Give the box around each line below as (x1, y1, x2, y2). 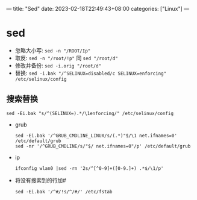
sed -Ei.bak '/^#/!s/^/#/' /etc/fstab (14, 189, 113, 195)
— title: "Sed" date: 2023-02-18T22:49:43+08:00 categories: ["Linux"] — (6, 5, 190, 12)
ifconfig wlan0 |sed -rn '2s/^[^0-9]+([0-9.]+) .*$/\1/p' (14, 165, 164, 171)
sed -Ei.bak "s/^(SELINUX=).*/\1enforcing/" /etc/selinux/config (6, 110, 174, 116)
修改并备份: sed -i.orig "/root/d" (14, 61, 102, 69)
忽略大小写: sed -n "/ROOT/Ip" (14, 46, 91, 54)
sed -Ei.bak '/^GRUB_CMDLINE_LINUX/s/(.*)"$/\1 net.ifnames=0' (14, 133, 178, 139)
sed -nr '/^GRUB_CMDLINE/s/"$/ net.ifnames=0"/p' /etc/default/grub (14, 143, 191, 149)
